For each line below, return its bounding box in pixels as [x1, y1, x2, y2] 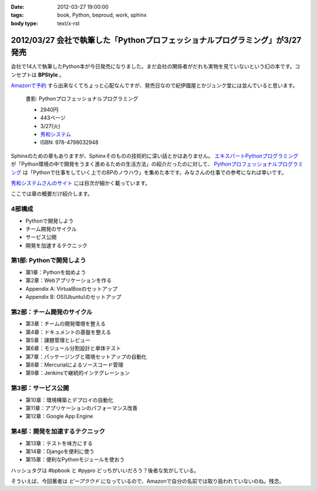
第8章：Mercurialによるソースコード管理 [25, 361, 123, 368]
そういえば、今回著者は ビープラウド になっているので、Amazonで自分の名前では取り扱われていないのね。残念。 [11, 477, 285, 485]
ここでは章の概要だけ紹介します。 [11, 190, 93, 197]
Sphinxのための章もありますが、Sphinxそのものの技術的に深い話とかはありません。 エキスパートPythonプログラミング [11, 152, 299, 159]
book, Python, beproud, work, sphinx [57, 12, 147, 19]
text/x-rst [57, 19, 80, 26]
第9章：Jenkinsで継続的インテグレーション [25, 369, 130, 376]
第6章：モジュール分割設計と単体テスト [25, 345, 122, 352]
